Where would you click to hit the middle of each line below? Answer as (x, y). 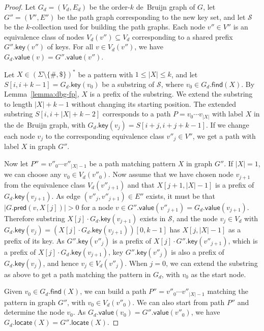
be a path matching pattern (133, 163)
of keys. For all (70, 47)
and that (141, 184)
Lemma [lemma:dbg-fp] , (42, 94)
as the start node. (218, 274)
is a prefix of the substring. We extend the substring (171, 94)
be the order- (110, 7)
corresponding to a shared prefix (182, 36)
